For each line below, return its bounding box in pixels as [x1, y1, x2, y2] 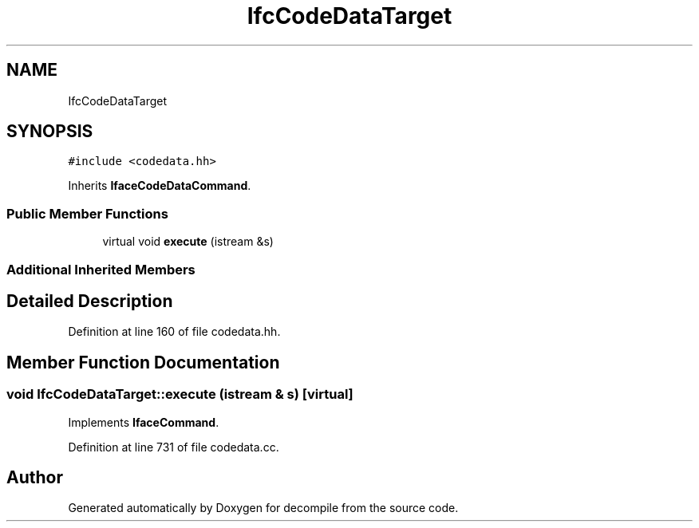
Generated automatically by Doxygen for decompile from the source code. [68, 501, 459, 515]
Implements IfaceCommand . [68, 415, 219, 429]
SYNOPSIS [6, 121, 93, 142]
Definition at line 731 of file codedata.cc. [68, 439, 279, 454]
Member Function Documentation [6, 352, 280, 372]
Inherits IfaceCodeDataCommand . [68, 179, 251, 193]
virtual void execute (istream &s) [102, 234, 274, 249]
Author [6, 467, 63, 488]
